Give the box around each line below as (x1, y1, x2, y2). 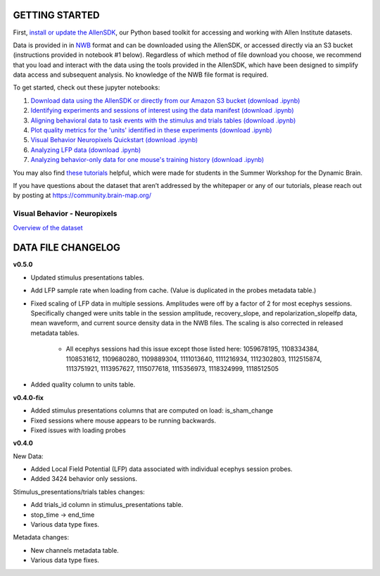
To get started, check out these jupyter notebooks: (13, 83, 160, 92)
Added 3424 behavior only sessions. (30, 475, 137, 483)
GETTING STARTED (13, 9, 100, 21)
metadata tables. (30, 328, 80, 337)
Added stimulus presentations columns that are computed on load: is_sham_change (30, 406, 274, 415)
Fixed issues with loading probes (30, 426, 126, 434)
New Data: (13, 451, 44, 461)
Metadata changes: (13, 533, 70, 541)
